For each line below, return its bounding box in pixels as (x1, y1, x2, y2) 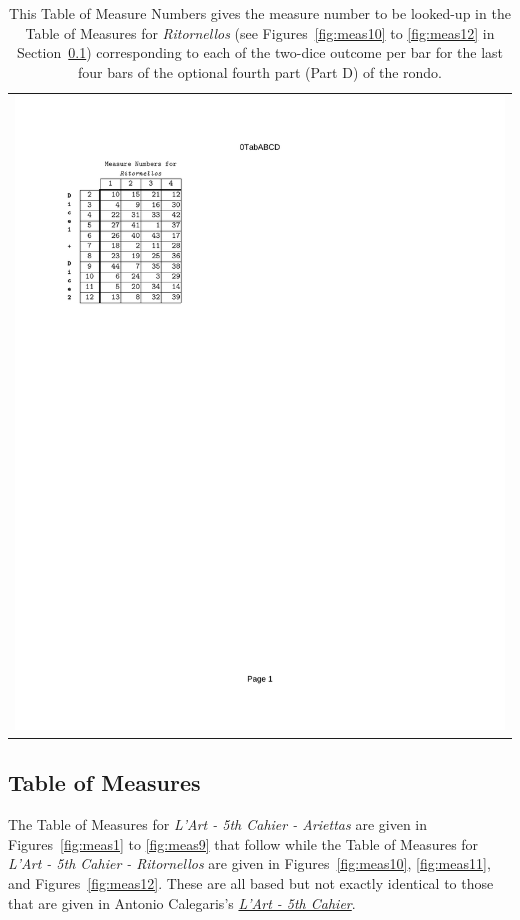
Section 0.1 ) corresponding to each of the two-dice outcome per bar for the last (16, 42, 504, 63)
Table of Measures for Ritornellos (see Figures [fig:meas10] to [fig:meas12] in (25, 22, 495, 43)
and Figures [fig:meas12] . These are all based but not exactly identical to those (8, 873, 494, 894)
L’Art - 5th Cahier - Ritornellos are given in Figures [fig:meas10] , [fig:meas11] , (8, 853, 491, 874)
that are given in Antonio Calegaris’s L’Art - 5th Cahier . (8, 892, 356, 913)
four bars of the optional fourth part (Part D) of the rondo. (78, 61, 442, 82)
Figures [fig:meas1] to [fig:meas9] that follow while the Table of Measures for (8, 833, 479, 854)
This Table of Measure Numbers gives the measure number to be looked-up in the (9, 3, 511, 23)
